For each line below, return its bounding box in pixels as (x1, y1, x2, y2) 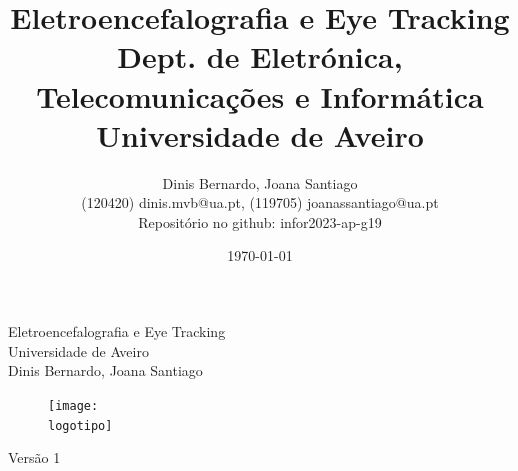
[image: (48, 398, 99, 413)
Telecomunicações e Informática (36, 75, 484, 116)
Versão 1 (8, 447, 61, 468)
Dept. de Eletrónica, (117, 36, 403, 77)
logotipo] (48, 418, 113, 433)
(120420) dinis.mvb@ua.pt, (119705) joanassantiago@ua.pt (81, 192, 439, 213)
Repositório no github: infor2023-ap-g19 (138, 211, 382, 232)
